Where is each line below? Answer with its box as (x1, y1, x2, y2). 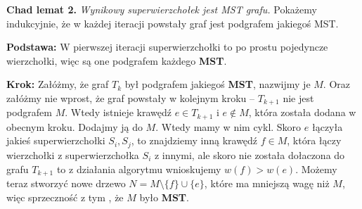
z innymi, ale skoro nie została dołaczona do (154, 147, 345, 162)
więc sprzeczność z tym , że (6, 189, 124, 204)
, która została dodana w (248, 105, 356, 120)
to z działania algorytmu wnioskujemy (56, 161, 221, 176)
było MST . (139, 189, 189, 204)
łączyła (311, 119, 343, 134)
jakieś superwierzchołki (6, 133, 105, 148)
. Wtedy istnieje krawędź (65, 105, 172, 120)
